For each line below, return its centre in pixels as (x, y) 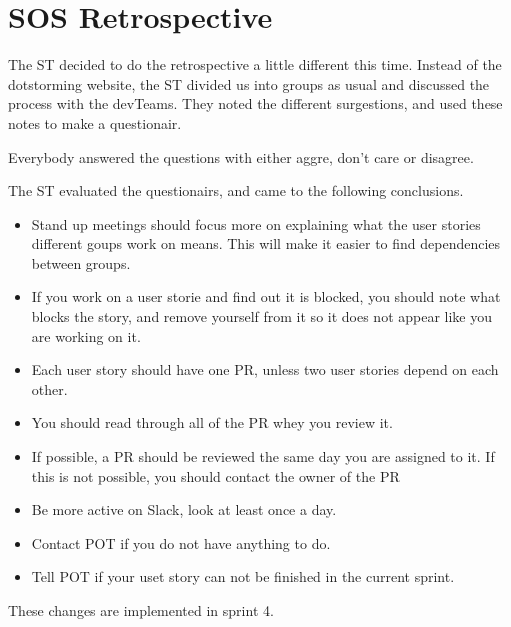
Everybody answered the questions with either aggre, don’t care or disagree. (241, 156)
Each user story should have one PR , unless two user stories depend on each (265, 369)
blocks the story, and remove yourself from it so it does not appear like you (262, 316)
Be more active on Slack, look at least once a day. (184, 509)
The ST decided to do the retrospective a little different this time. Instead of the (255, 64)
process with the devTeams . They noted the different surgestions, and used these (255, 103)
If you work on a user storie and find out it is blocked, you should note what (266, 296)
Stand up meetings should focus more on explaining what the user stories (256, 223)
